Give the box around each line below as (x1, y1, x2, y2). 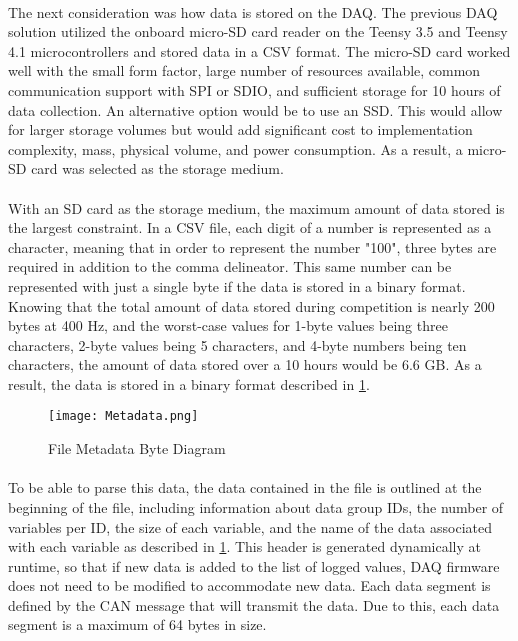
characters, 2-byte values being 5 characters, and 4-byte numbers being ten (8, 334, 467, 355)
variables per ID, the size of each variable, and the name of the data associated (8, 516, 492, 537)
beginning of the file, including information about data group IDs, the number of (8, 496, 504, 517)
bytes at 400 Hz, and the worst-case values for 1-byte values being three (8, 315, 448, 336)
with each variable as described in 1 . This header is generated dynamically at (8, 536, 481, 557)
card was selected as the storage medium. (31, 158, 284, 179)
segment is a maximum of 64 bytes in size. (8, 614, 267, 635)
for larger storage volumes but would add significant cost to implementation (8, 119, 473, 140)
